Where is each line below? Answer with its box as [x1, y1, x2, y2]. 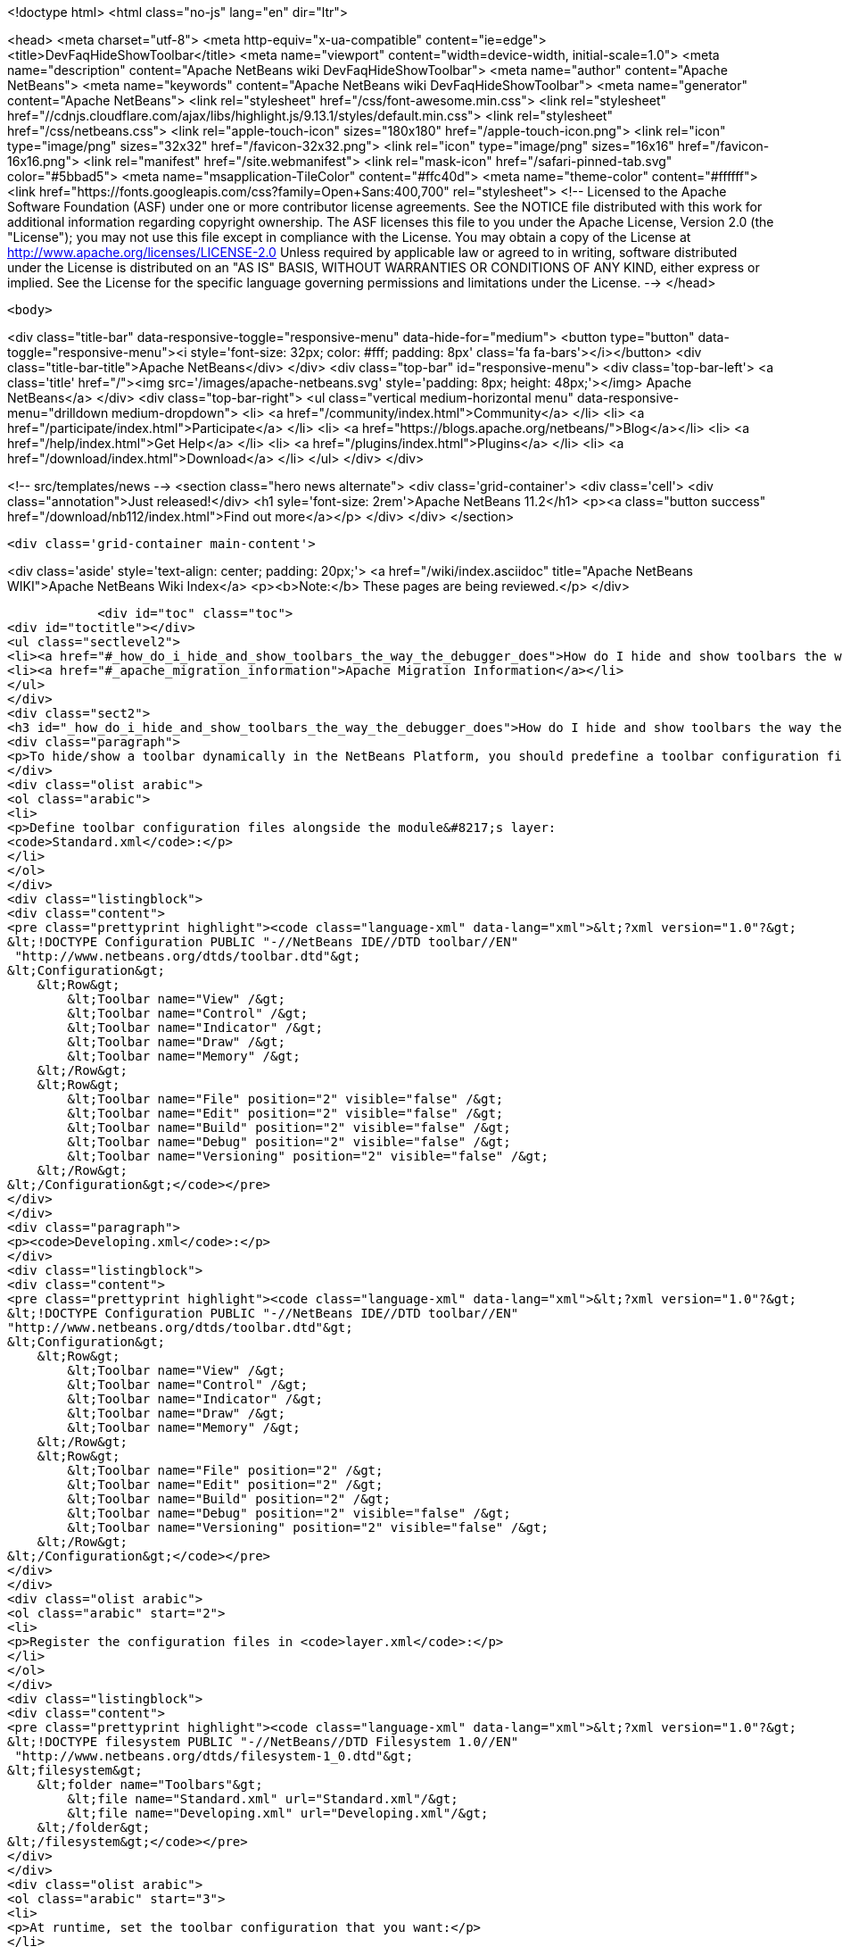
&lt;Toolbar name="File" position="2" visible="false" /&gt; [67, 1092, 504, 1106]
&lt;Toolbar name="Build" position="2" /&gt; [67, 1492, 391, 1506]
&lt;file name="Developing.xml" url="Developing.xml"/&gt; [67, 1806, 489, 1820]
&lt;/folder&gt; [37, 1820, 151, 1835]
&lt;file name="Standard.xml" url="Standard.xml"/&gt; [67, 1792, 458, 1806]
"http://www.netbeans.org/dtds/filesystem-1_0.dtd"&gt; [14, 1749, 414, 1763]
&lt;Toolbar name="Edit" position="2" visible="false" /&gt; [67, 1106, 504, 1120]
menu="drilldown [7, 405, 109, 420]
